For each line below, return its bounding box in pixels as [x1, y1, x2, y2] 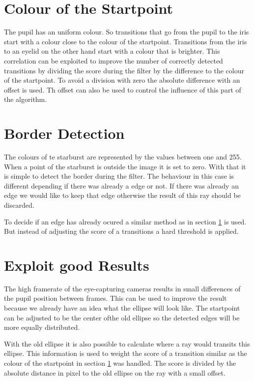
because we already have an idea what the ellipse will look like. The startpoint [4, 303, 240, 313]
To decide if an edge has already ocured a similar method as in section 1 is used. [4, 216, 247, 226]
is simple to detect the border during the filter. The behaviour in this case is [4, 171, 234, 181]
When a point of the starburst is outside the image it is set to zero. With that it [4, 161, 246, 171]
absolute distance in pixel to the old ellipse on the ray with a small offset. [4, 367, 226, 378]
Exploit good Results [4, 254, 149, 275]
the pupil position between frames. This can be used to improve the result [4, 293, 227, 303]
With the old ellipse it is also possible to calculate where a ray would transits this [4, 338, 250, 349]
